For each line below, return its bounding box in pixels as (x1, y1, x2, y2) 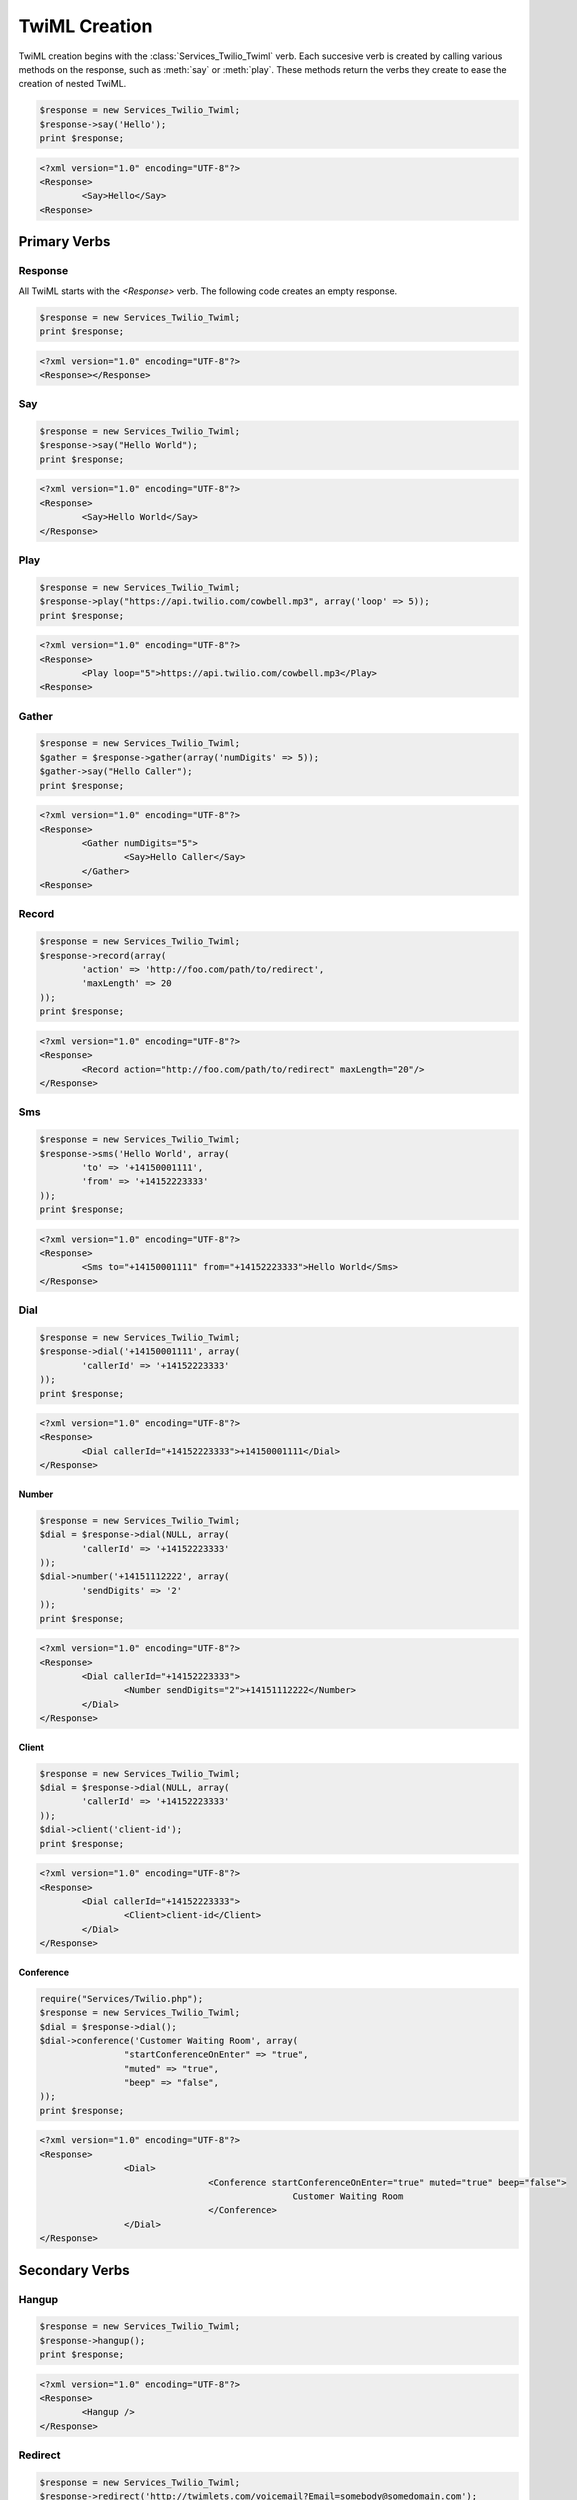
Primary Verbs (18, 233, 111, 250)
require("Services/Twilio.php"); (39, 1993, 204, 2004)
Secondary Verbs (18, 2261, 130, 2279)
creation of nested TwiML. (18, 78, 127, 90)
